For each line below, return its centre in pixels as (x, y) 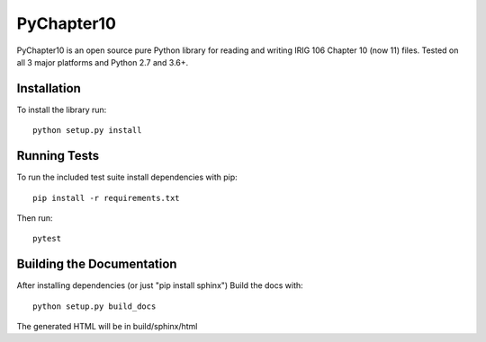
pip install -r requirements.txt (106, 198)
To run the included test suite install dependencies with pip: (127, 177)
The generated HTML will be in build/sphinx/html (107, 326)
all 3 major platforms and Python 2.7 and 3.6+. (103, 62)
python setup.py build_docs (94, 306)
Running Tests (58, 156)
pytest (47, 239)
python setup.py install (87, 131)
